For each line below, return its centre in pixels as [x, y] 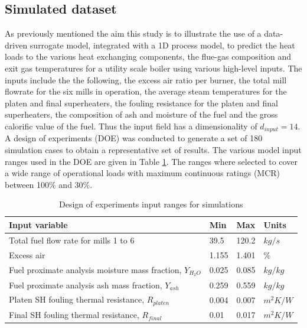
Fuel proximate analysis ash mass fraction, [86, 285]
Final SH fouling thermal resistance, [74, 315]
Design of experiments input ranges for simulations [151, 204]
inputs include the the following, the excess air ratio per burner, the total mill [146, 79]
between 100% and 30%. [49, 184]
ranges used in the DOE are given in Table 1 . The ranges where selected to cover [151, 161]
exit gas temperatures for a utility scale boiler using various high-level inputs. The [153, 68]
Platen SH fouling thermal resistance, [77, 299]
